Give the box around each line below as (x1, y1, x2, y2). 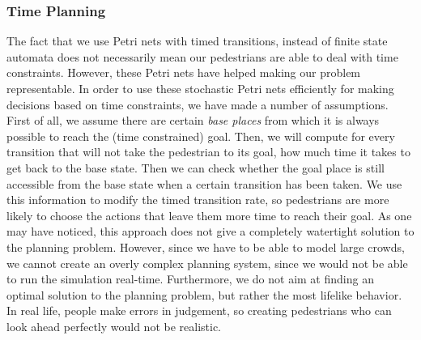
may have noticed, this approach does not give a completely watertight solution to (6, 223, 415, 240)
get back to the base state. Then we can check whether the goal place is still (6, 159, 385, 176)
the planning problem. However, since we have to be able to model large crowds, (6, 238, 405, 255)
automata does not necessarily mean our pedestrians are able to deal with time (6, 48, 398, 65)
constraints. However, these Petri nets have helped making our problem (6, 64, 361, 81)
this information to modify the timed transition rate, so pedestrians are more (6, 191, 389, 208)
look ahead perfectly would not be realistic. (6, 317, 222, 334)
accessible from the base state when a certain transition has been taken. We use (6, 175, 402, 192)
